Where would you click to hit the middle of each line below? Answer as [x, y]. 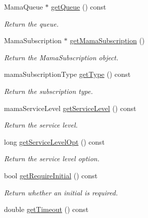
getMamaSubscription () [107, 40]
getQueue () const [79, 7]
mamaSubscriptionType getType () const [67, 74]
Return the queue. [31, 23]
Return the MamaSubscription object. [61, 57]
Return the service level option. [52, 158]
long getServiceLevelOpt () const [54, 141]
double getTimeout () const [46, 209]
